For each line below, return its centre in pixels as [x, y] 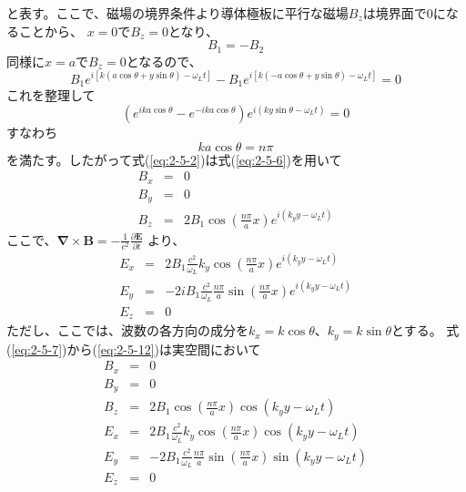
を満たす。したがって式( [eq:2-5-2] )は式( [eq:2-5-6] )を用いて [174, 159]
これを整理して [51, 95]
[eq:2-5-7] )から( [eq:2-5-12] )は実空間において [136, 348]
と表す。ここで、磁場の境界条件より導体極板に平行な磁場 [177, 13]
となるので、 [164, 61]
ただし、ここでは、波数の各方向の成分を [127, 330]
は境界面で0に [404, 13]
